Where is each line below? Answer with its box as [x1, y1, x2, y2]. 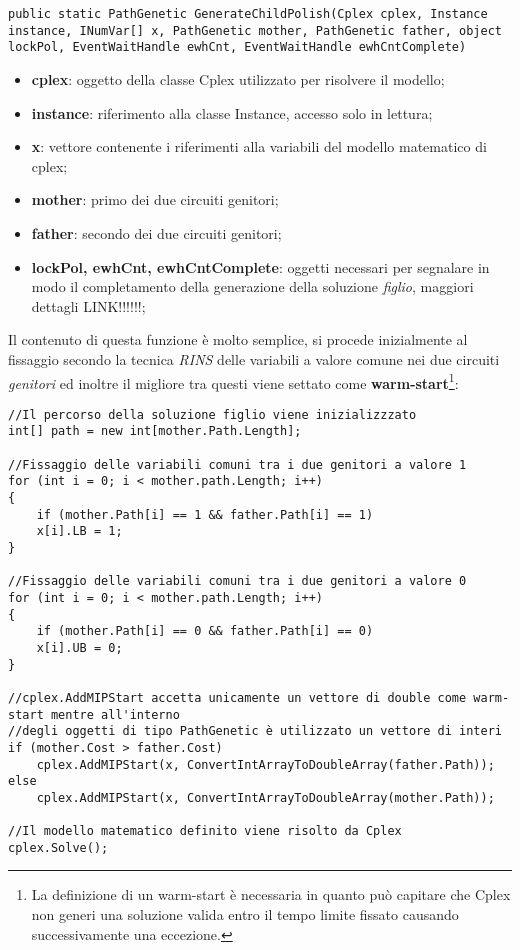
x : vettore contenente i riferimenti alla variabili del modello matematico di [31, 136, 487, 157]
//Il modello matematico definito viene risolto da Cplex [8, 824, 402, 839]
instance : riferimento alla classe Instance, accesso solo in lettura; [31, 102, 433, 123]
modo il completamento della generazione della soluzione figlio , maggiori [31, 276, 474, 297]
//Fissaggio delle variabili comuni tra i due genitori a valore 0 [8, 574, 467, 589]
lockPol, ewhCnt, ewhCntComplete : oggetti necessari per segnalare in [31, 256, 490, 277]
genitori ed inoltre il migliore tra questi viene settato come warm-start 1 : [8, 369, 459, 393]
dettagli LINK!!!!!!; [31, 295, 146, 316]
